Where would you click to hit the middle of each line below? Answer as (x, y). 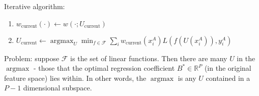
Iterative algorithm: (35, 6)
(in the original (228, 68)
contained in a (228, 78)
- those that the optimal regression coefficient (104, 68)
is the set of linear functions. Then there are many (149, 58)
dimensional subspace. (57, 88)
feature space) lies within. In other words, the (75, 78)
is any (187, 78)
